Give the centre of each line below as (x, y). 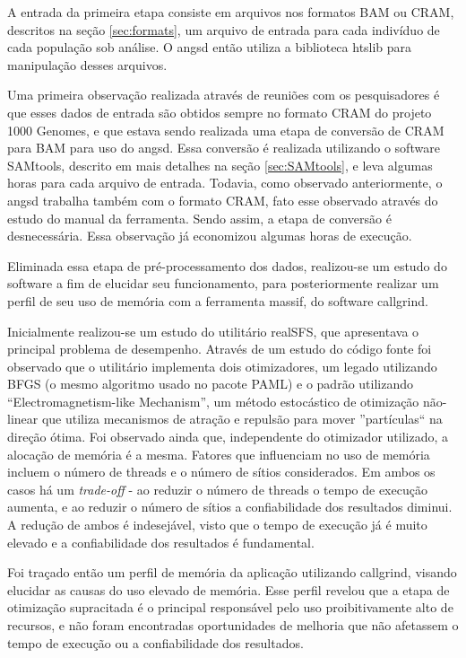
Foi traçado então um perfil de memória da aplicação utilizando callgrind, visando (232, 572)
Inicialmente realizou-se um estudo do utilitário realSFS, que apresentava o (213, 331)
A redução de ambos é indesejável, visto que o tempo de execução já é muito (217, 525)
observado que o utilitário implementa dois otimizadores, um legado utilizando (222, 366)
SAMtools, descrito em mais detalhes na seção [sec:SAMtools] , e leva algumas (220, 165)
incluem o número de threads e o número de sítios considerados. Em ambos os (221, 472)
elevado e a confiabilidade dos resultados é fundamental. (161, 542)
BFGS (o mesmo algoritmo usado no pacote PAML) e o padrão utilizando (210, 384)
